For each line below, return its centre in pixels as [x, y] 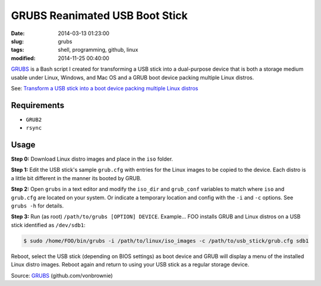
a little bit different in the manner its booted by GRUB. [76, 178]
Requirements [38, 105]
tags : [18, 50]
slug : [17, 41]
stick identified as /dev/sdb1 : [48, 225]
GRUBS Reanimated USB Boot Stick [100, 15]
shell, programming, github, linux [98, 50]
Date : [18, 33]
